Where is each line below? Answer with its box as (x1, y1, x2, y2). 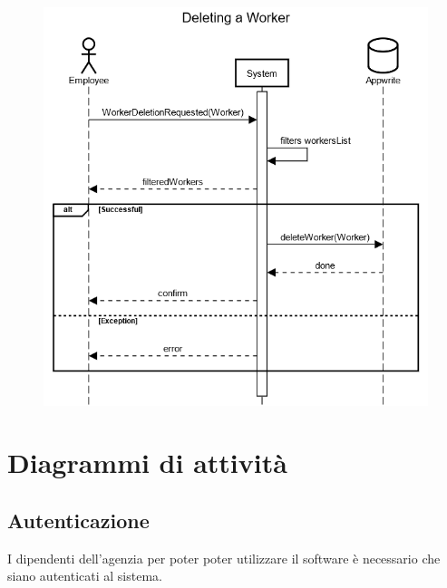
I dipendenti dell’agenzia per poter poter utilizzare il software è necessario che (7, 548, 441, 567)
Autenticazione (7, 506, 150, 534)
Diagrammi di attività (7, 444, 287, 481)
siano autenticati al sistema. (7, 566, 162, 585)
